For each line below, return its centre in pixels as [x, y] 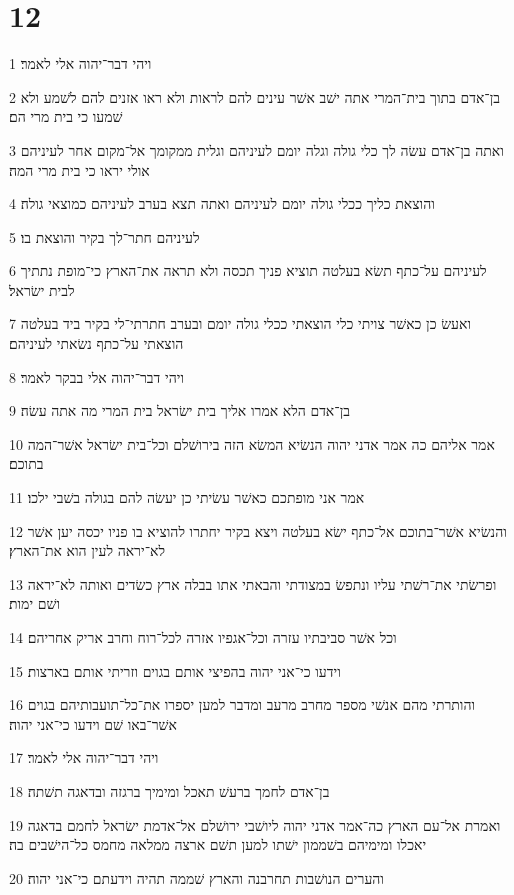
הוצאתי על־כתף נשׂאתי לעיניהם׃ [96, 343]
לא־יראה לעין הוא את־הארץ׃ [87, 550]
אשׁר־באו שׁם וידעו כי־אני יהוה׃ [93, 723]
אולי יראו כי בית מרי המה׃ [79, 169]
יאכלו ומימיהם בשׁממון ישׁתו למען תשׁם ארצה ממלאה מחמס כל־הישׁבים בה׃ [218, 844]
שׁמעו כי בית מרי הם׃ [66, 116]
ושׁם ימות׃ [34, 603]
